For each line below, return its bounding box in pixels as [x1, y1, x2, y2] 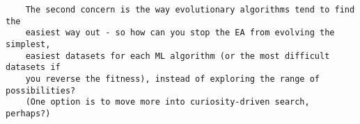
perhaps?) [6, 108, 51, 118]
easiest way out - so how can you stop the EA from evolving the [25, 28, 335, 38]
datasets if [6, 62, 61, 73]
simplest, [6, 39, 51, 49]
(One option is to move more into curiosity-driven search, [25, 97, 310, 107]
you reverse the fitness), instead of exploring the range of [25, 73, 320, 84]
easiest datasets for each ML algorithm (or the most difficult [25, 51, 330, 61]
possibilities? [6, 85, 76, 96]
